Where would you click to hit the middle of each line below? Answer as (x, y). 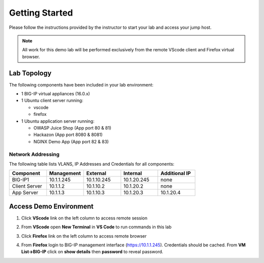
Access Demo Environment (51, 206)
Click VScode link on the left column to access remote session (84, 218)
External (96, 174)
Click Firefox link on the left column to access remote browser (84, 236)
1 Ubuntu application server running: (58, 121)
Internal (133, 174)
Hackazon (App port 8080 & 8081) (68, 135)
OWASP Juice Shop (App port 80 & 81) (72, 128)
